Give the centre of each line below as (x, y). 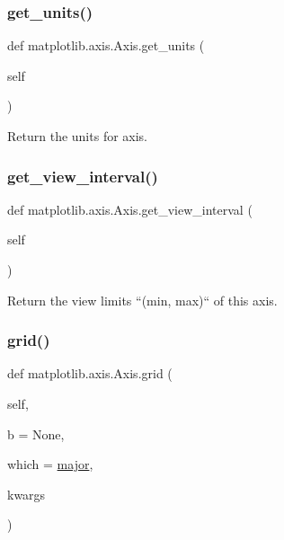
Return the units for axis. (78, 136)
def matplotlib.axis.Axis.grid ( (90, 373)
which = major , (50, 464)
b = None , (36, 434)
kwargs (27, 494)
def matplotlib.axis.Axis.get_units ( (106, 45)
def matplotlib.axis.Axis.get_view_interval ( (130, 209)
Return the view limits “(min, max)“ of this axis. (142, 300)
